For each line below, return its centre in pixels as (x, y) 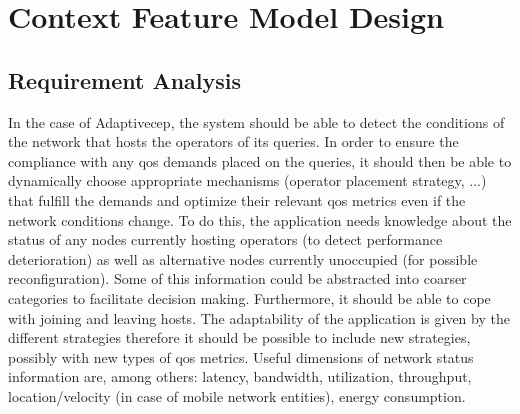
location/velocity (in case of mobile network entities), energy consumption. (237, 395)
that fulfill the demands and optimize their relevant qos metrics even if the (237, 199)
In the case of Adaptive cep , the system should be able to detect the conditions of (256, 121)
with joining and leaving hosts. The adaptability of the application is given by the (259, 317)
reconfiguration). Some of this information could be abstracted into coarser (237, 278)
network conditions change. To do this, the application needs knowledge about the (260, 219)
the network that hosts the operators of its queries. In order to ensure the (233, 141)
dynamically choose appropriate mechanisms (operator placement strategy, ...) (247, 180)
